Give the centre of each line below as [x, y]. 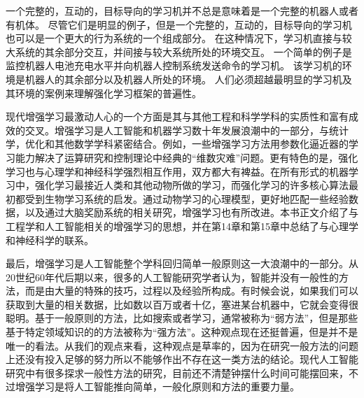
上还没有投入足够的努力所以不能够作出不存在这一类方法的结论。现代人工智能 [182, 359]
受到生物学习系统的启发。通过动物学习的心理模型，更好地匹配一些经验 [187, 198]
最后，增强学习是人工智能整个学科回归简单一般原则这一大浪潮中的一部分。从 [182, 263]
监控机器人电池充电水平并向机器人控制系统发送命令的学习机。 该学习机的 [174, 65]
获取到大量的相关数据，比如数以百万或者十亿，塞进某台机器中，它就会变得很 [182, 304]
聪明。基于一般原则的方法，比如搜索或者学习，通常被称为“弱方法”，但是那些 [182, 318]
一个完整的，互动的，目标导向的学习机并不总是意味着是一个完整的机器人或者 [182, 10]
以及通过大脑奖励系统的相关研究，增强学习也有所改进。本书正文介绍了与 [191, 212]
